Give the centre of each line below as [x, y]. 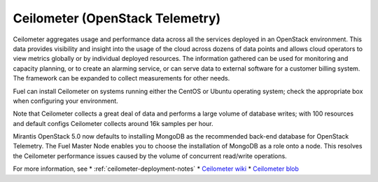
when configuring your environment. [65, 101]
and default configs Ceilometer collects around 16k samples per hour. [113, 123]
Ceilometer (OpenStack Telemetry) [117, 18]
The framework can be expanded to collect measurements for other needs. [121, 78]
